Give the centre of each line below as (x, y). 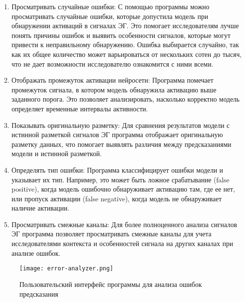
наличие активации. (40, 208)
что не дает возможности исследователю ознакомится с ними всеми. (112, 63)
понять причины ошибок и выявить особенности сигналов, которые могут (121, 35)
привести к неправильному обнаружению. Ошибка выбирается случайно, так (125, 44)
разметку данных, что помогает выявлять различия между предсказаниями (121, 144)
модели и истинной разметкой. (57, 153)
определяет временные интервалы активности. (80, 108)
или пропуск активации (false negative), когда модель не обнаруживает (116, 198)
